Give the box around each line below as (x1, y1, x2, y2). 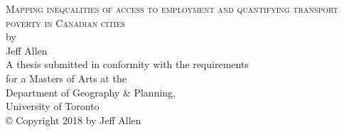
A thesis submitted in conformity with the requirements (6, 57, 249, 72)
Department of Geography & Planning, (6, 84, 176, 99)
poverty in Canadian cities (6, 15, 125, 30)
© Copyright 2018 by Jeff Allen (6, 112, 141, 127)
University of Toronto (6, 99, 100, 114)
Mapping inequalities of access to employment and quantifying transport (6, 1, 338, 16)
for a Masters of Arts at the (6, 70, 127, 85)
